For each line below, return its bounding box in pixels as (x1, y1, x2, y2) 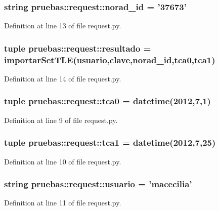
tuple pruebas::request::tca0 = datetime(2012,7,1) (4, 95, 211, 107)
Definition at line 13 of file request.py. (4, 20, 121, 31)
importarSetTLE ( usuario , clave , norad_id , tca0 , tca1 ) (4, 53, 215, 66)
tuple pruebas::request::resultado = (4, 41, 151, 54)
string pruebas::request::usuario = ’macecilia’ (4, 178, 192, 190)
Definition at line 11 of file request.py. (4, 197, 121, 208)
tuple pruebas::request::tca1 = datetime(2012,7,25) (4, 136, 216, 149)
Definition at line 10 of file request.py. (4, 156, 121, 166)
